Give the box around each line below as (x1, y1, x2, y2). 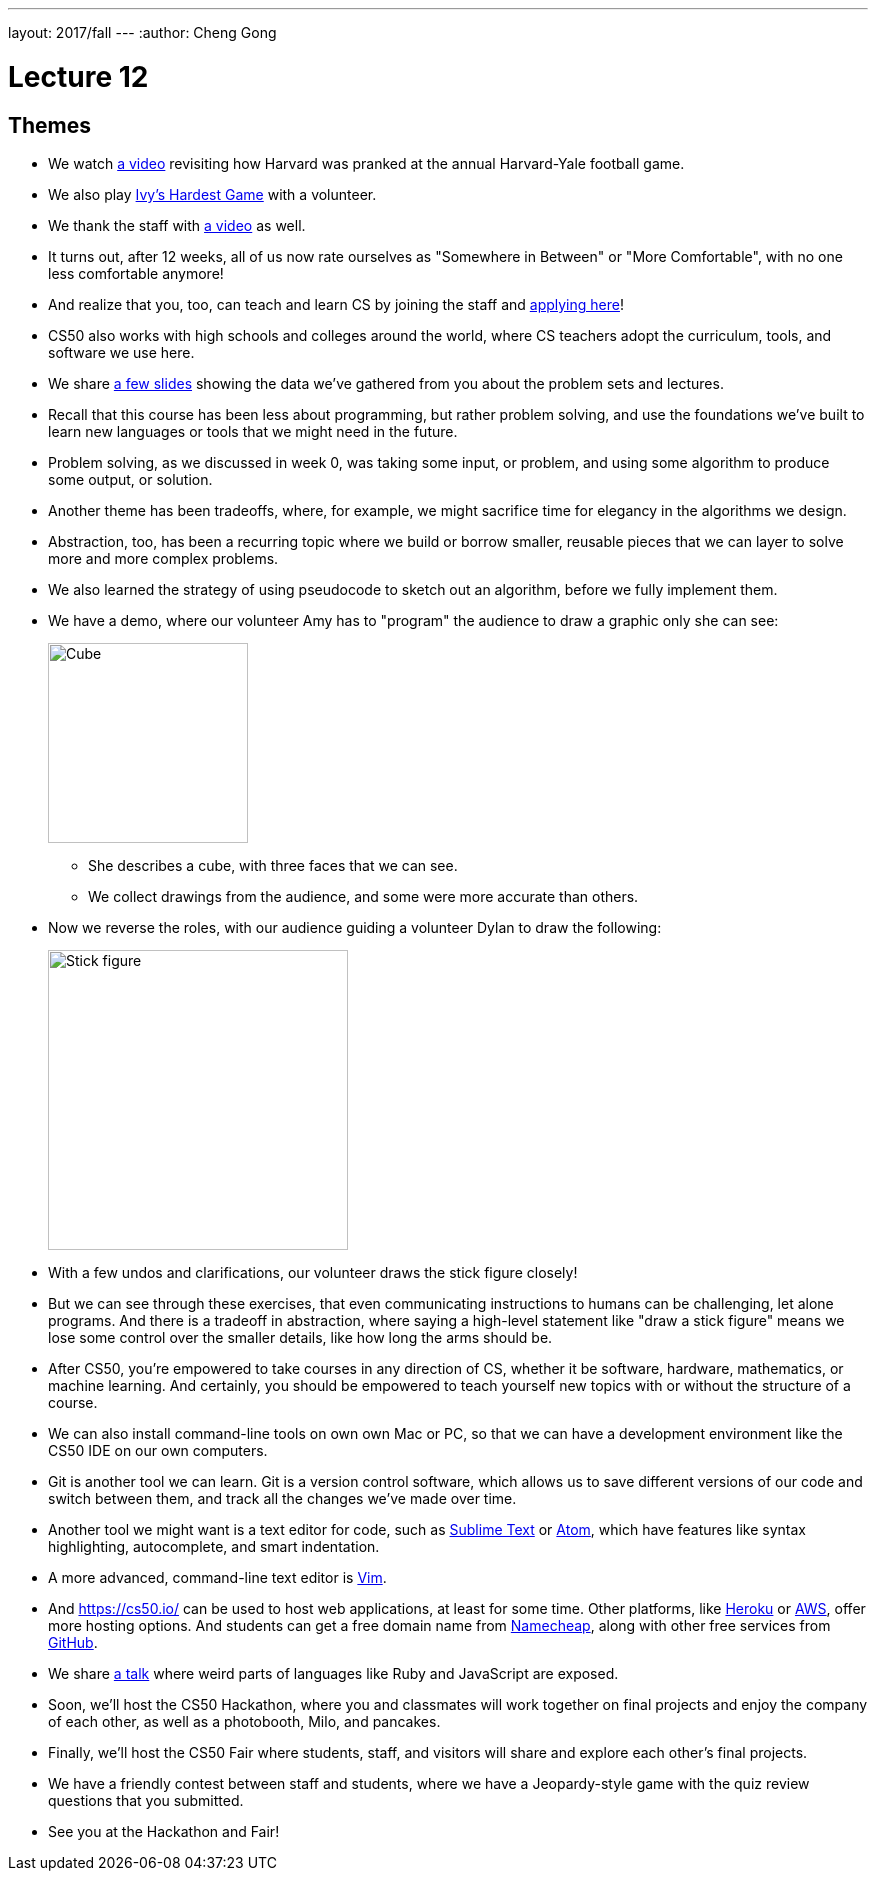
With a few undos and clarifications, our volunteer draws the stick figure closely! (48, 1263, 578, 1281)
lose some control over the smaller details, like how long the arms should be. (48, 1328, 553, 1346)
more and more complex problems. (48, 549, 279, 567)
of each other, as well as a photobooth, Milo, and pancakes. (48, 1712, 441, 1730)
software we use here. (48, 343, 195, 361)
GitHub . (48, 1633, 98, 1651)
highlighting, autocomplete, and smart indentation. (48, 1537, 380, 1555)
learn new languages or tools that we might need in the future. (48, 422, 458, 440)
